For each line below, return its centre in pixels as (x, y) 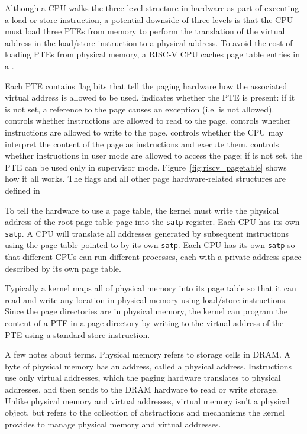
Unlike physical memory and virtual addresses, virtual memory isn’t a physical (147, 401)
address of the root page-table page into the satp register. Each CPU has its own (152, 222)
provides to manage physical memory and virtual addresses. (113, 424)
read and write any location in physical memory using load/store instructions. (146, 299)
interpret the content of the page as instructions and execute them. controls (142, 144)
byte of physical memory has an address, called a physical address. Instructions (148, 366)
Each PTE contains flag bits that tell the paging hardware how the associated (146, 86)
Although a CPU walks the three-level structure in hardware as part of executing (152, 8)
